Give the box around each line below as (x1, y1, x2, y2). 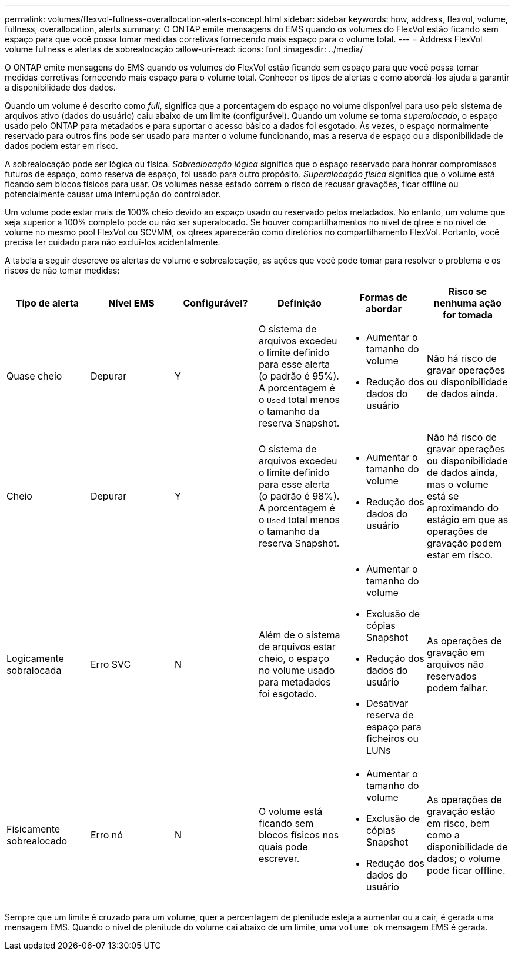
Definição (277, 297, 322, 309)
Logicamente (6, 653, 64, 664)
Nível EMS (108, 297, 155, 309)
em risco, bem (426, 817, 490, 829)
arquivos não (426, 658, 484, 670)
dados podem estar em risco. (5, 141, 118, 151)
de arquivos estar (258, 641, 336, 653)
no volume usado (258, 664, 335, 676)
